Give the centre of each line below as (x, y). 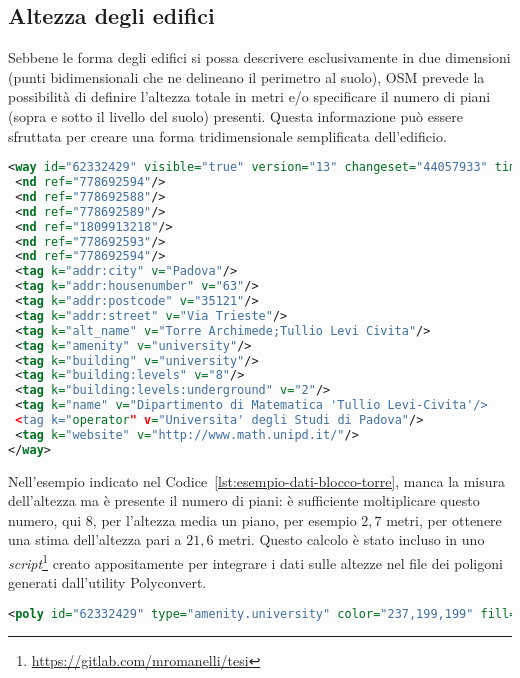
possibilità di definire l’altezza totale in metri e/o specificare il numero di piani (249, 96)
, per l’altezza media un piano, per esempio (224, 519)
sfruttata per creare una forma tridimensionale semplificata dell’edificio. (227, 135)
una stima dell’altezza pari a (95, 539)
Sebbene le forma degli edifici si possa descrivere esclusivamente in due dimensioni (259, 57)
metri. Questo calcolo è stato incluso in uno (351, 539)
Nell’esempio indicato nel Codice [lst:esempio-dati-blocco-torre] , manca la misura (257, 480)
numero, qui (45, 519)
